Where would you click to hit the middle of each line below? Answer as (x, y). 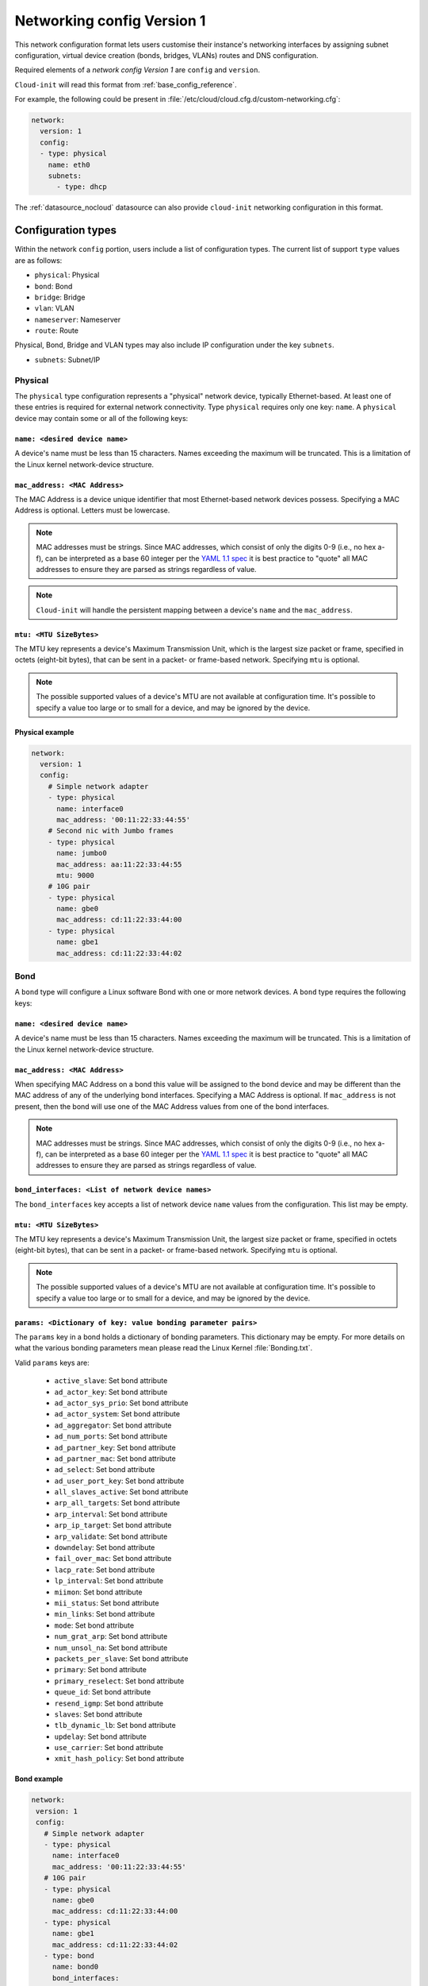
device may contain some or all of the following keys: (101, 418)
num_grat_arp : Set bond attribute (111, 1636)
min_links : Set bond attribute (105, 1614)
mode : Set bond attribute (94, 1625)
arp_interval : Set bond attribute (111, 1514)
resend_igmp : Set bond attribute (109, 1703)
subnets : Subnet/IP (67, 359)
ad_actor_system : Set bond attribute (117, 1414)
